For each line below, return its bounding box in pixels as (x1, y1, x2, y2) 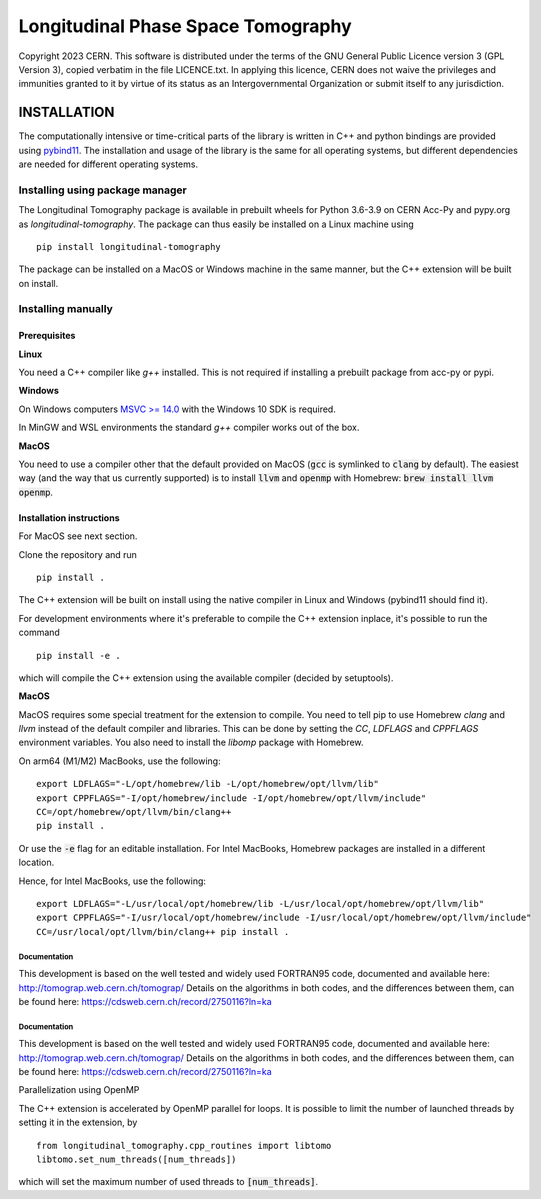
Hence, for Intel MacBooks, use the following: (18, 875, 207, 887)
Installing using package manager (18, 183, 187, 197)
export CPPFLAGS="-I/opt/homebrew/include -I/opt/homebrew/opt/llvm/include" (36, 792, 427, 804)
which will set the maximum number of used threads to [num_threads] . (18, 1176, 319, 1188)
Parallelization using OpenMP (18, 1084, 140, 1096)
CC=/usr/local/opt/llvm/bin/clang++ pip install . (36, 926, 290, 937)
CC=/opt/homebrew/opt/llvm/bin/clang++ (36, 806, 232, 818)
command (18, 626, 60, 639)
